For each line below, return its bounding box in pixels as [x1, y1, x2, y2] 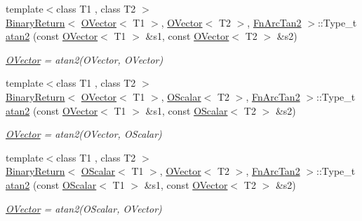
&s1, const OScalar [145, 103, 228, 117]
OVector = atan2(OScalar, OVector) [6, 201, 162, 215]
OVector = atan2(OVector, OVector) [6, 52, 163, 66]
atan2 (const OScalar [6, 177, 97, 192]
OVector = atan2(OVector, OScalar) [6, 127, 162, 141]
